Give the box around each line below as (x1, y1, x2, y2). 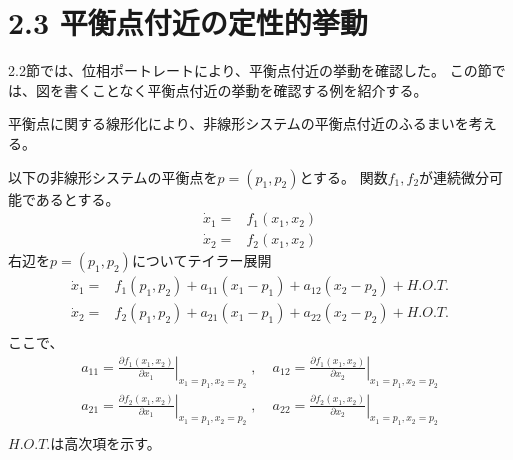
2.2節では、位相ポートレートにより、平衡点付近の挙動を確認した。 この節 (8, 60, 492, 81)
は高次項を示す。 (50, 433, 161, 454)
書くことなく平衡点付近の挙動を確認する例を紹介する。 (63, 79, 428, 100)
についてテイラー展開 (131, 250, 272, 271)
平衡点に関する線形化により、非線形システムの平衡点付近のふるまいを (8, 113, 469, 134)
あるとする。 (35, 188, 120, 209)
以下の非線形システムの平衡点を (8, 166, 218, 187)
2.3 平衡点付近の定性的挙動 (8, 2, 368, 43)
